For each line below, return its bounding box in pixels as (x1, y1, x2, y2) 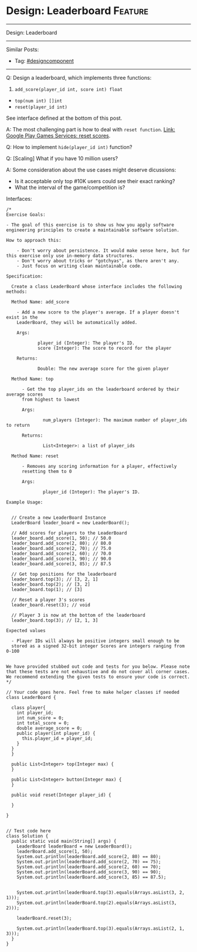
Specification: (6, 273, 43, 279)
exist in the (6, 314, 38, 320)
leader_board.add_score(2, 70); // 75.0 (11, 545, 111, 551)
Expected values (6, 627, 46, 633)
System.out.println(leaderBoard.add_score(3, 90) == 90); (16, 869, 161, 875)
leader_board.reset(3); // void (11, 602, 91, 608)
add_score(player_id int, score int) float (14, 86, 123, 92)
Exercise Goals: (6, 211, 46, 218)
